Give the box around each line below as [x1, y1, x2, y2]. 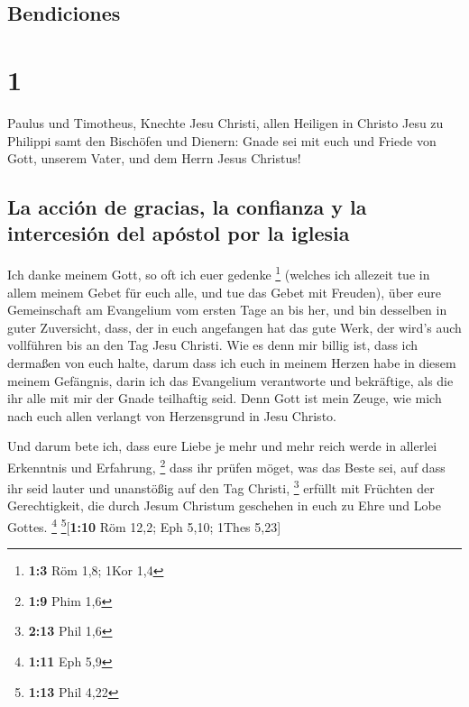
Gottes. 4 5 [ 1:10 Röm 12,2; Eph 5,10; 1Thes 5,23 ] [7, 514, 281, 536]
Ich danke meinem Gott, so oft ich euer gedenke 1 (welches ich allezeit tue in [7, 262, 430, 283]
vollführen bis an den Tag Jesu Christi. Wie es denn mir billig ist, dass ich [7, 335, 418, 354]
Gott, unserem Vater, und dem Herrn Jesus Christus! [7, 149, 301, 168]
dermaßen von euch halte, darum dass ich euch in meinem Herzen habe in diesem [7, 353, 456, 372]
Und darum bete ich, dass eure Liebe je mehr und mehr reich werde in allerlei [7, 436, 437, 455]
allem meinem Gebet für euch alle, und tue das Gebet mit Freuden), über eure [7, 282, 441, 301]
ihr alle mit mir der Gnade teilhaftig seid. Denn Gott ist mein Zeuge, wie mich [7, 389, 442, 408]
